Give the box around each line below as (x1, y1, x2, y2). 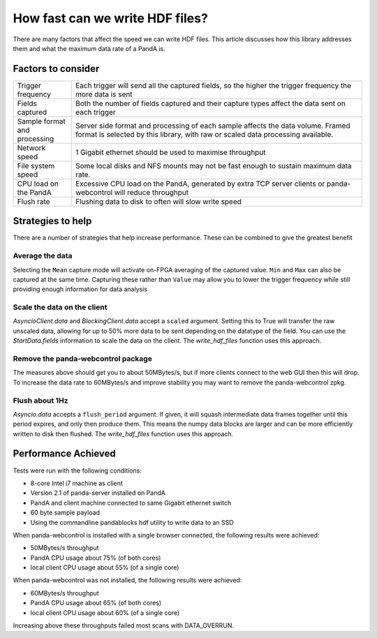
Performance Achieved (13, 447, 117, 460)
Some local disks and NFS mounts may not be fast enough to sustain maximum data (75, 161, 352, 170)
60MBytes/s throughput (30, 588, 99, 597)
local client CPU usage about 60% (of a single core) (30, 608, 180, 617)
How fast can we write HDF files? (13, 10, 209, 26)
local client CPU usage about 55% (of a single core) (30, 563, 179, 572)
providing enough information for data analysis (13, 285, 148, 293)
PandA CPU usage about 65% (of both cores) (30, 599, 162, 607)
